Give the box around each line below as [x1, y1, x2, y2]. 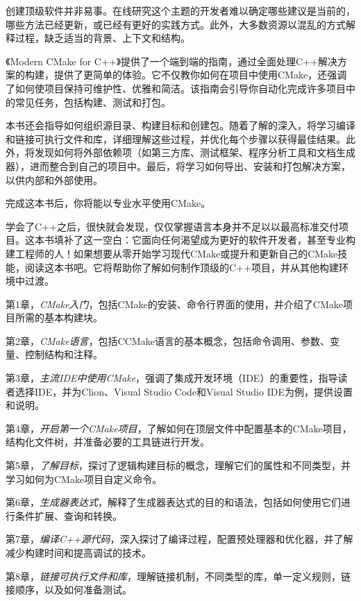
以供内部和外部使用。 [6, 172, 103, 187]
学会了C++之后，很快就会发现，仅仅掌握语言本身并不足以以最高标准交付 [6, 219, 339, 233]
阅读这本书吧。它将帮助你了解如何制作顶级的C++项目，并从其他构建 [24, 260, 339, 274]
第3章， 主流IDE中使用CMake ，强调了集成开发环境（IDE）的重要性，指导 [6, 371, 338, 385]
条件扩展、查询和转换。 [15, 508, 122, 523]
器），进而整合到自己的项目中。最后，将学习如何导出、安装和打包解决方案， [6, 158, 351, 173]
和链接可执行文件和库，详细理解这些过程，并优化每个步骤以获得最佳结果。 [6, 131, 346, 146]
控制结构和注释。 [24, 347, 103, 362]
